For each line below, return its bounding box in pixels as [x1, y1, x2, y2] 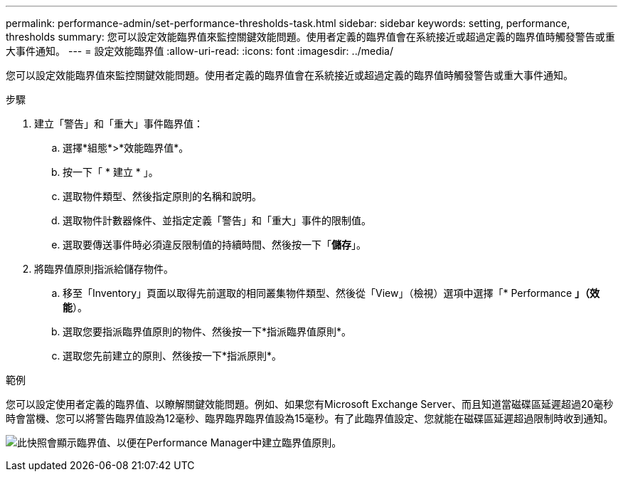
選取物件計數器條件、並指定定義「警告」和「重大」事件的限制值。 [63, 214, 371, 226]
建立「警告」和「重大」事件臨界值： [34, 117, 203, 130]
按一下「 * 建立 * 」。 [63, 166, 159, 178]
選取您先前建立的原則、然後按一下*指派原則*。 [63, 350, 282, 362]
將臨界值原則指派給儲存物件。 [34, 263, 174, 275]
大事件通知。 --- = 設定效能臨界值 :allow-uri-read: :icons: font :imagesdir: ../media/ [6, 45, 394, 57]
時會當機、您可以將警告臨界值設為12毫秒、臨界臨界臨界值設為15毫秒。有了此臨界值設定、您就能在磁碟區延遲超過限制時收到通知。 [6, 412, 614, 424]
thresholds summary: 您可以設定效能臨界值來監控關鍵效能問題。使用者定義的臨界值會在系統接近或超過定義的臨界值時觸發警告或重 [6, 31, 615, 43]
